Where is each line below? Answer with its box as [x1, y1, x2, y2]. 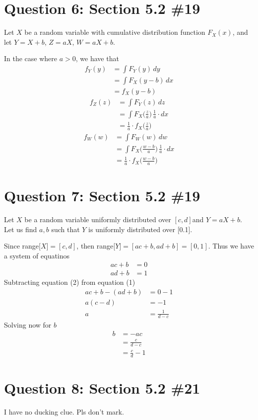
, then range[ [76, 241, 116, 251]
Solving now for [4, 319, 52, 330]
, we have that [75, 53, 119, 64]
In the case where [4, 53, 58, 64]
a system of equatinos [4, 250, 70, 260]
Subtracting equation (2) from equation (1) [4, 277, 135, 287]
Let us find [4, 224, 37, 234]
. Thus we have [208, 241, 254, 251]
